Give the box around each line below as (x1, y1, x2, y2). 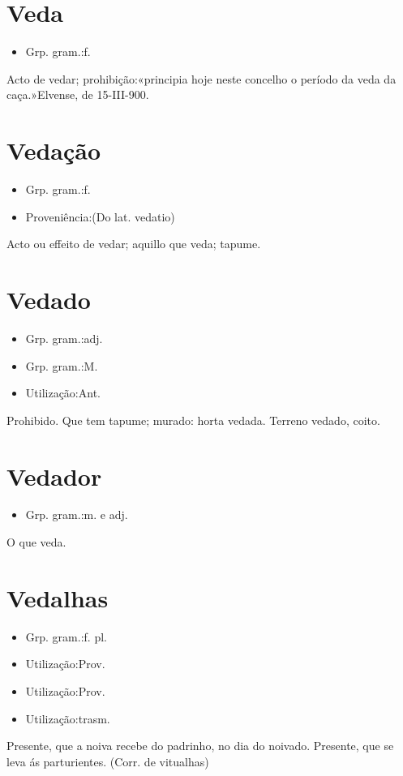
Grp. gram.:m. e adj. (25, 506, 128, 523)
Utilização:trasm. (25, 710, 110, 727)
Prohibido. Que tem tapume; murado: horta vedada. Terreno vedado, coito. (6, 411, 380, 428)
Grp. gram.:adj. (25, 329, 103, 346)
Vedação (6, 134, 101, 167)
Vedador (6, 459, 102, 492)
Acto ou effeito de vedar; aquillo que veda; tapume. (6, 235, 261, 252)
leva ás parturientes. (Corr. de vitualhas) (6, 752, 209, 770)
